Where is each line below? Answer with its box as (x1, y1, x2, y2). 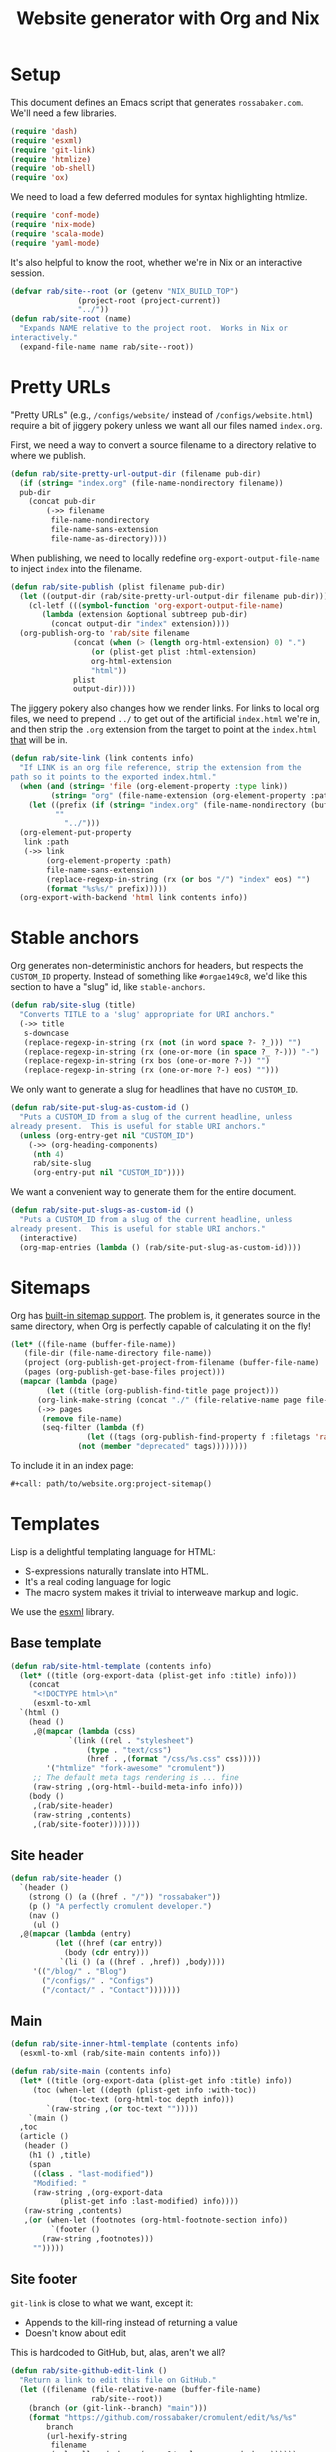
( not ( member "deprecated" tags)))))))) (77, 1442, 248, 1452)
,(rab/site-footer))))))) (32, 1819, 141, 1829)
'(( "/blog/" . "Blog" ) (32, 1966, 128, 1976)
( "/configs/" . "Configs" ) (41, 1975, 155, 1986)
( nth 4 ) (32, 1149, 65, 1159)
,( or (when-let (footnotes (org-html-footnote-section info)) (23, 2215, 288, 2226)
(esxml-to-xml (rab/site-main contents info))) (19, 2048, 222, 2059)
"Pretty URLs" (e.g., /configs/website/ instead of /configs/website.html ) (10, 408, 313, 421)
